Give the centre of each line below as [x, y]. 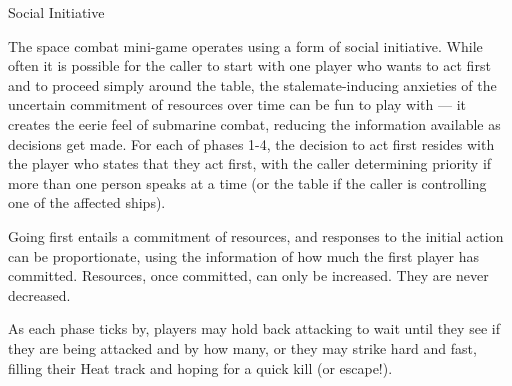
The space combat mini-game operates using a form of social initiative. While [245, 45]
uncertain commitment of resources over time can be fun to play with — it [237, 104]
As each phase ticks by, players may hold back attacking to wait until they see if [254, 328]
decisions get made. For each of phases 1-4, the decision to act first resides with [251, 143]
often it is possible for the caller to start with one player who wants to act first [249, 65]
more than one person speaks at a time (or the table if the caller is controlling [247, 182]
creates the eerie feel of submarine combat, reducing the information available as [254, 123]
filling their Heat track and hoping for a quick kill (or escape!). [200, 367]
